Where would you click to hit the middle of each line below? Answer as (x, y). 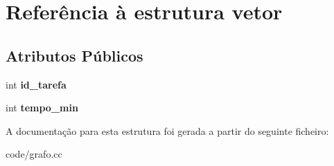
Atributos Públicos (74, 55)
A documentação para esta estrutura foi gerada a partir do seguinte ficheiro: (167, 130)
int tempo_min (42, 108)
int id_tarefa (36, 84)
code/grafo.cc (34, 154)
